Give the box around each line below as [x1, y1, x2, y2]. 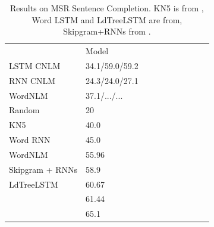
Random [9, 104, 40, 116]
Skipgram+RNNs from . [63, 25, 151, 38]
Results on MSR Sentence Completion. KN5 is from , [10, 2, 204, 14]
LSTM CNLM [9, 59, 61, 71]
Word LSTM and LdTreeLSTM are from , [32, 13, 182, 26]
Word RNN [9, 133, 51, 146]
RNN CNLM [9, 74, 56, 86]
